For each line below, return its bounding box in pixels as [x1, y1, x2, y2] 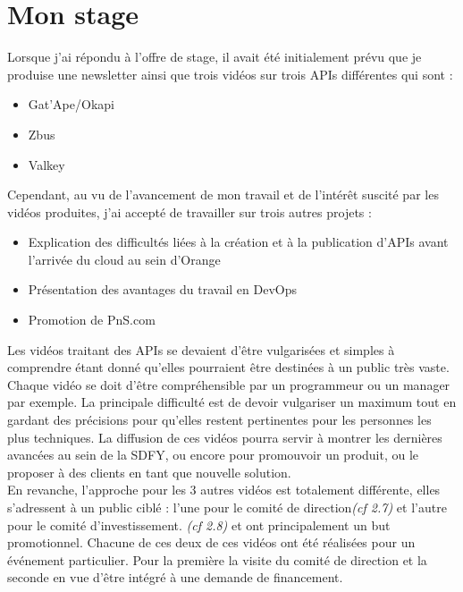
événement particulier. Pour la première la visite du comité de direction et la [7, 550, 427, 569]
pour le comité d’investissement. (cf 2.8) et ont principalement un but [7, 515, 391, 534]
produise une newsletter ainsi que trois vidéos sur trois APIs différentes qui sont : [7, 64, 453, 83]
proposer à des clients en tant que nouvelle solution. [7, 462, 291, 481]
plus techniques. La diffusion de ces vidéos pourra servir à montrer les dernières [7, 427, 442, 446]
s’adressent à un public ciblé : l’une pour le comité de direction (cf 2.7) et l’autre [7, 498, 447, 516]
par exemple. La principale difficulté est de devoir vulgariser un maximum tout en [7, 393, 457, 411]
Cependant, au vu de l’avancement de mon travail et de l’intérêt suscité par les [7, 185, 439, 204]
